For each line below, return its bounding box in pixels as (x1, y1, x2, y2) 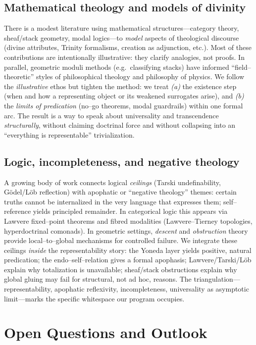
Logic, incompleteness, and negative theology (4, 153, 240, 169)
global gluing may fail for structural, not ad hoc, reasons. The (4, 274, 192, 284)
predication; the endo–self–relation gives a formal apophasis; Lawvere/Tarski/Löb (4, 254, 252, 265)
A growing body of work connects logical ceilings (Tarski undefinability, (4, 177, 221, 187)
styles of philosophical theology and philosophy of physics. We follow (36, 71, 245, 82)
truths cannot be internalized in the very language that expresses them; (4, 196, 221, 206)
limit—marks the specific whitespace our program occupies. (4, 293, 185, 303)
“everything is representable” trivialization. (4, 129, 135, 140)
